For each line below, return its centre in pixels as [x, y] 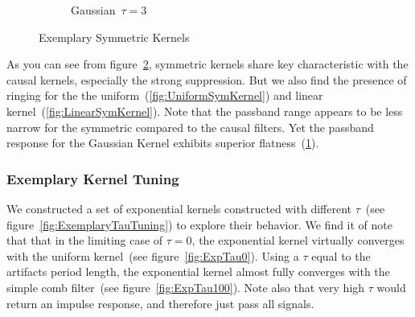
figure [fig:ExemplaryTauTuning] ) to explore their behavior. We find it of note [200, 224]
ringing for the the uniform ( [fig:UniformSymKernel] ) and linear [165, 95]
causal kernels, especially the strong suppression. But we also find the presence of [207, 79]
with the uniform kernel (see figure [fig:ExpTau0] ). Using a [153, 255]
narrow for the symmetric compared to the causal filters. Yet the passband [190, 127]
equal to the [341, 255]
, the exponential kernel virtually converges [298, 240]
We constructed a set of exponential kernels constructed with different [179, 208]
